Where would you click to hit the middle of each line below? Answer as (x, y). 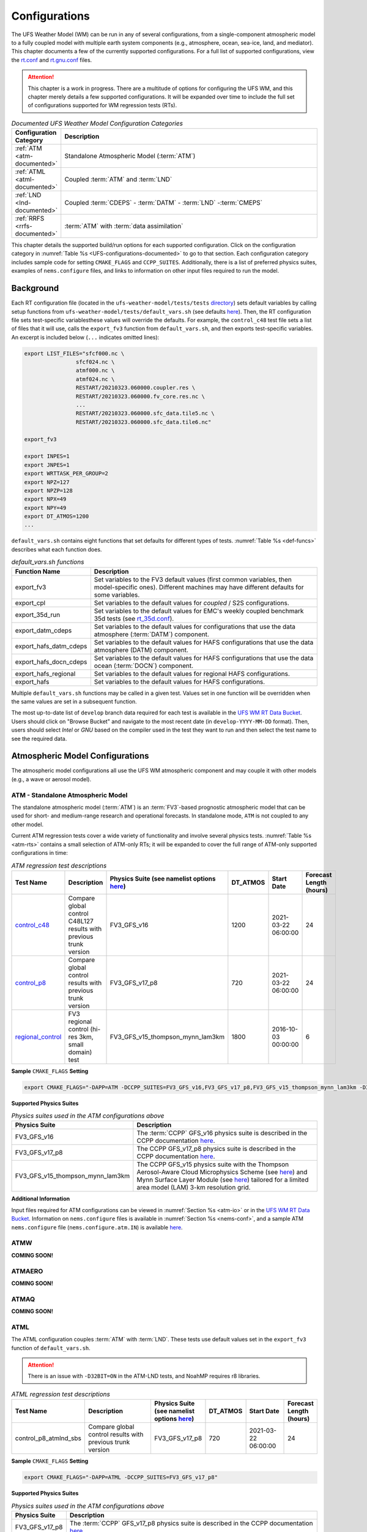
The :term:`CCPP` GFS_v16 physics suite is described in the (222, 1133)
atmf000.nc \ (95, 370)
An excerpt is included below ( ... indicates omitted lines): (85, 337)
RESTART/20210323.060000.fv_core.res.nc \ (140, 396)
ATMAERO (27, 1271)
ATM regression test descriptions (59, 865)
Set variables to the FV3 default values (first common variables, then (193, 579)
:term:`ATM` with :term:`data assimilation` (124, 226)
